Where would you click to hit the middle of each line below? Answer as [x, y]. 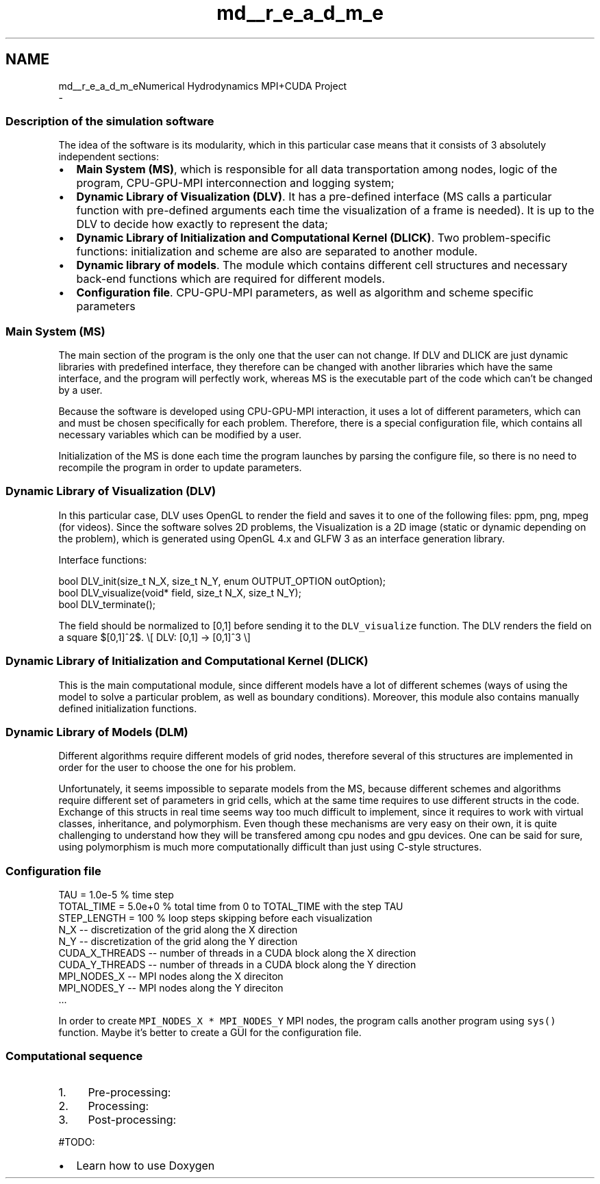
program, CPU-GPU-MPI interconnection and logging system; [235, 183]
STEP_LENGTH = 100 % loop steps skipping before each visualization [215, 918]
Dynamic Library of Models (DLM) [97, 732]
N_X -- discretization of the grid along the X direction [178, 930]
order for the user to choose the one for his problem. [177, 768]
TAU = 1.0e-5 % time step [116, 895]
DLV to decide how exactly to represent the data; [202, 224]
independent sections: [109, 157]
